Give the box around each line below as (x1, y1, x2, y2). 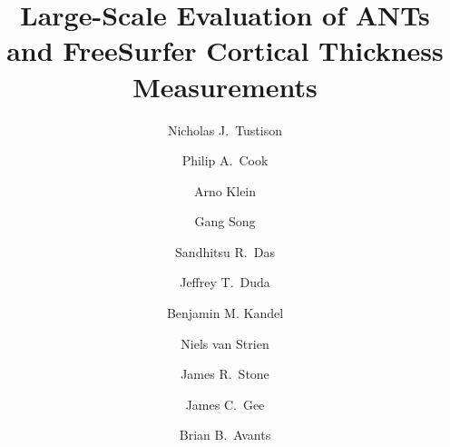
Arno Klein (193, 181, 257, 200)
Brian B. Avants (179, 425, 271, 444)
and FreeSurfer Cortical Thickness (6, 32, 444, 69)
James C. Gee (185, 394, 265, 413)
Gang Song (194, 212, 256, 231)
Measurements (132, 67, 318, 104)
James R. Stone (181, 364, 269, 383)
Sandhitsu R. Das (175, 242, 275, 261)
